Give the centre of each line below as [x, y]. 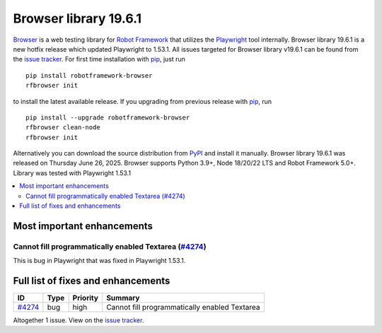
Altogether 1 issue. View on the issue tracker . [79, 320]
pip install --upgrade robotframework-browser [108, 117]
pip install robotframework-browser [89, 75]
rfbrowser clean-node [63, 128]
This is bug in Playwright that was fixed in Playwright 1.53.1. [99, 261]
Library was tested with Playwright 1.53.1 [72, 173]
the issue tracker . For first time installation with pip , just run [99, 59]
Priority [86, 298]
